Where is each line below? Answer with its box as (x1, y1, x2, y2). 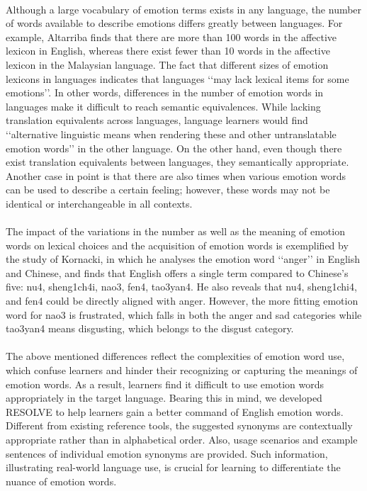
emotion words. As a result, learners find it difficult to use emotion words (6, 376, 324, 391)
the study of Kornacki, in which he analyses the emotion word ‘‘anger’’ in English (6, 252, 360, 266)
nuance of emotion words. (6, 473, 117, 488)
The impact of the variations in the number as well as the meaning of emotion (6, 224, 345, 239)
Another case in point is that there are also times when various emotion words (6, 168, 346, 183)
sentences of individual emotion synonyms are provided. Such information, (6, 446, 328, 461)
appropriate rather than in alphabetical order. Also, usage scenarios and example (6, 432, 358, 446)
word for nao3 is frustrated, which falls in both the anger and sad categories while (6, 307, 362, 322)
